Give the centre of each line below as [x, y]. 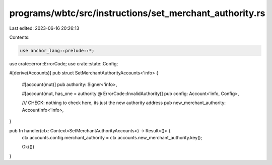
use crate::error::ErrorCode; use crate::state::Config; [64, 63]
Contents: [19, 37]
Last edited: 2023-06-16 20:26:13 [44, 28]
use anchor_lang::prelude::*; [57, 51]
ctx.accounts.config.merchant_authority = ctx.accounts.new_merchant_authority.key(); [112, 138]
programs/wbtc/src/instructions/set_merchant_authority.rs [137, 13]
